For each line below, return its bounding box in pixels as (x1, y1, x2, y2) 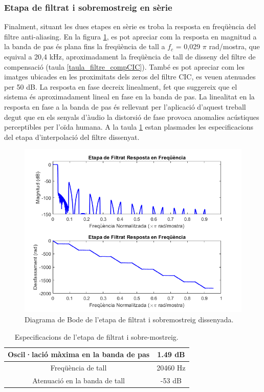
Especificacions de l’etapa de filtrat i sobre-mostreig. (14, 331, 179, 342)
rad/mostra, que (209, 41, 260, 52)
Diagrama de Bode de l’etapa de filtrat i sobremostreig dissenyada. (25, 314, 234, 324)
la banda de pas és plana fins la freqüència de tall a (4, 41, 165, 52)
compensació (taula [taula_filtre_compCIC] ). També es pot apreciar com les (4, 61, 245, 72)
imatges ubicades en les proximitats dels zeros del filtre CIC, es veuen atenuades (4, 71, 256, 82)
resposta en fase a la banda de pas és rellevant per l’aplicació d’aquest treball (4, 101, 246, 112)
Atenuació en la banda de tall (32, 375, 125, 385)
